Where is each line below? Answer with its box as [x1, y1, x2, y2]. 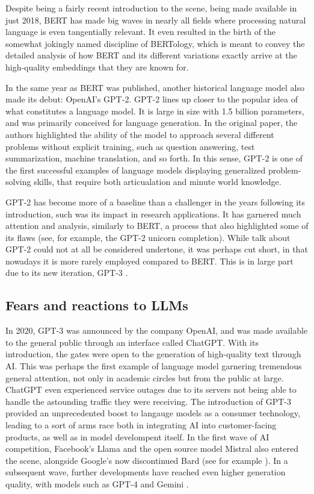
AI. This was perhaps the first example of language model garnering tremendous [5, 360, 302, 372]
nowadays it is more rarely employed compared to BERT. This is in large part [5, 254, 294, 267]
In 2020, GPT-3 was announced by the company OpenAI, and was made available [5, 324, 308, 337]
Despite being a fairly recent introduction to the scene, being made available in [5, 2, 297, 14]
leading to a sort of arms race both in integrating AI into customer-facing [5, 419, 277, 431]
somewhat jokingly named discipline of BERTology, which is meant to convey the [5, 37, 305, 49]
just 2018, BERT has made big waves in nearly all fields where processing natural [5, 13, 306, 26]
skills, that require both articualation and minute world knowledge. [34, 175, 282, 188]
